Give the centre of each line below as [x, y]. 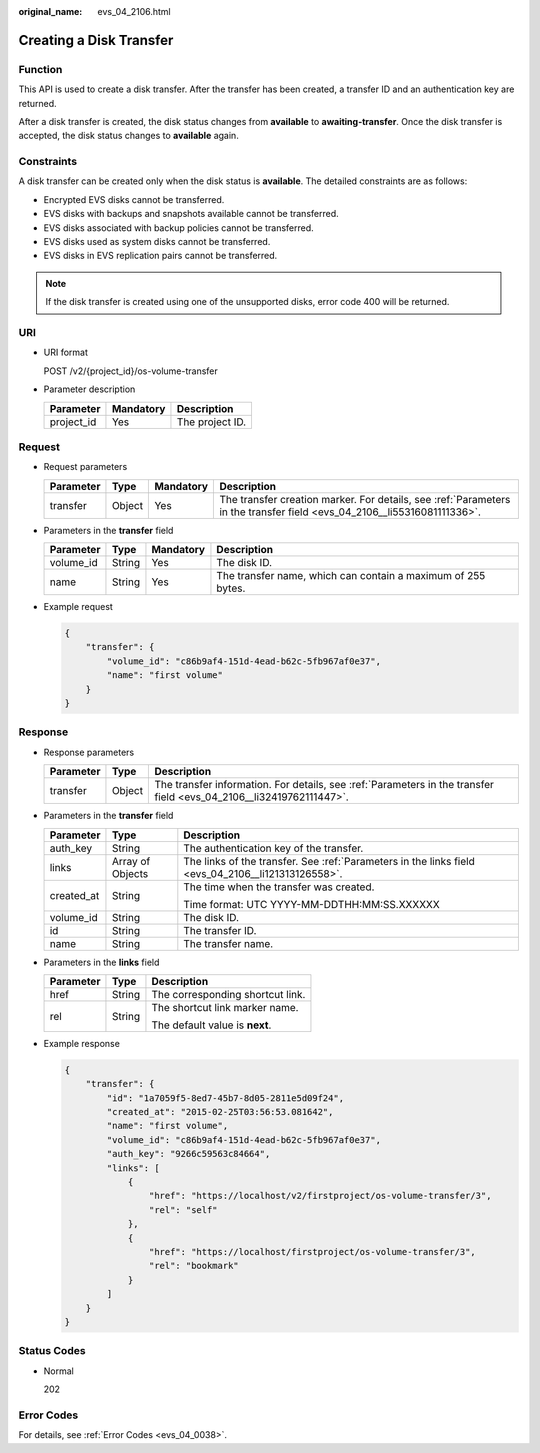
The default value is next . [211, 1025]
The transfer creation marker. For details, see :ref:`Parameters [365, 499]
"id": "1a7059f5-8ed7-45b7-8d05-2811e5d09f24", [225, 1098]
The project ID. [211, 422]
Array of [131, 861]
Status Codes [52, 1351]
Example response [81, 1043]
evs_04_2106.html [134, 11]
